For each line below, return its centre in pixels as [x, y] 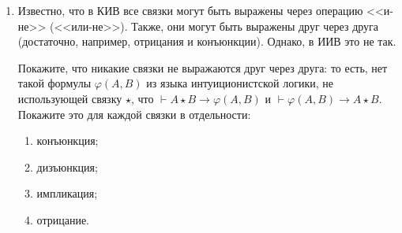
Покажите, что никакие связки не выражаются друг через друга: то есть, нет [203, 67]
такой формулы [54, 83]
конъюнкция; [68, 141]
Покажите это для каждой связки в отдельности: [134, 114]
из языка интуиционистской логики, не [240, 83]
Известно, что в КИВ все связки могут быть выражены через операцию [190, 10]
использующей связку [70, 98]
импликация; [67, 193]
